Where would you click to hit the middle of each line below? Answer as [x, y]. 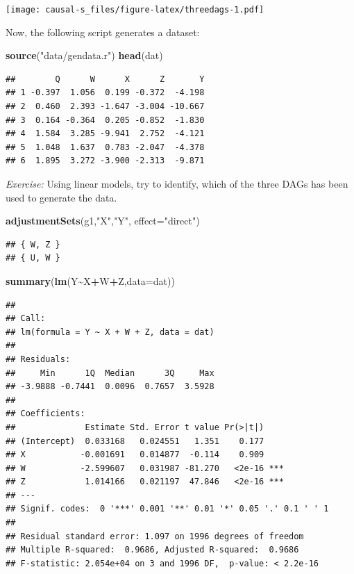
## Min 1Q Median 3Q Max [110, 373]
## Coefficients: [45, 414]
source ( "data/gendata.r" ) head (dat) [84, 55]
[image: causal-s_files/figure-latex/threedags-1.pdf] [135, 10]
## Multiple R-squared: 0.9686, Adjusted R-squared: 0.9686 [152, 550]
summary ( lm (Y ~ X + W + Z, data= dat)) [90, 280]
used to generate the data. [61, 197]
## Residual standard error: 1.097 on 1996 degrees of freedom [155, 536]
